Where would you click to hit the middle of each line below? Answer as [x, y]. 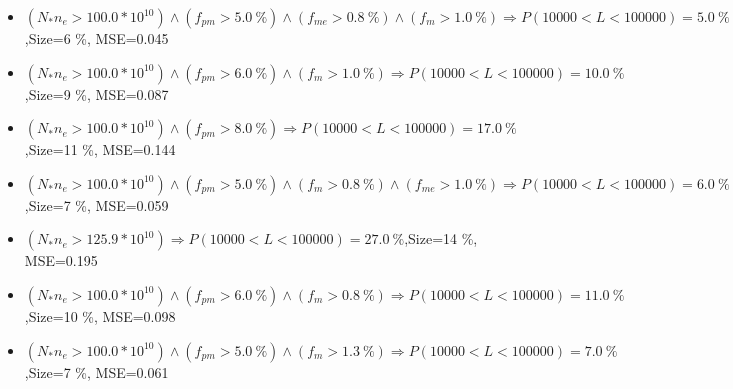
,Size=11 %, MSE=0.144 [100, 149]
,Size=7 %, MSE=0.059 [96, 204]
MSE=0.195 [61, 260]
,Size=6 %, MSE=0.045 [96, 38]
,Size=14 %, [441, 238]
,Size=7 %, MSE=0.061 [96, 371]
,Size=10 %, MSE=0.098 [100, 315]
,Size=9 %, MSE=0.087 [96, 93]
